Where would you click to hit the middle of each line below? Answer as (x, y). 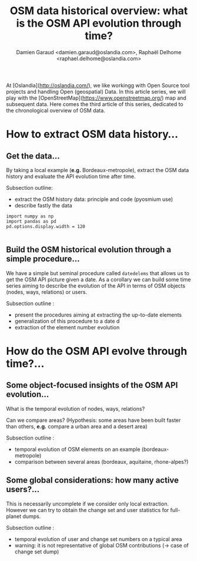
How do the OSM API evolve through (97, 351)
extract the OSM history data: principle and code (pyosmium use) (94, 199)
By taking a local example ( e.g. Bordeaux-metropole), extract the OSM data (98, 170)
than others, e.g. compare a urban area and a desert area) (77, 426)
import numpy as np (30, 216)
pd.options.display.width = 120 (46, 226)
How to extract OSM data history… (92, 134)
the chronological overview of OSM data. (56, 110)
